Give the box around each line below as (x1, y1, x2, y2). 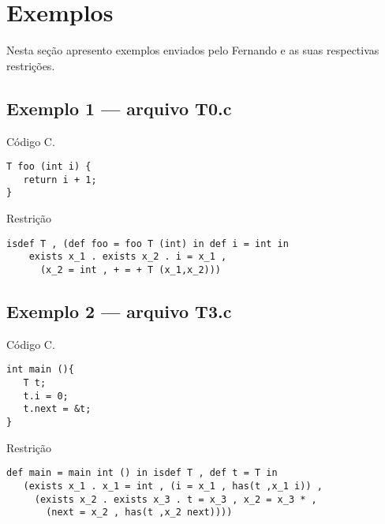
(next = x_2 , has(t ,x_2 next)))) (46, 507, 233, 518)
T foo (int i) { (6, 161, 92, 173)
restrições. (6, 57, 55, 73)
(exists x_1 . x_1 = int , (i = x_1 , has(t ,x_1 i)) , (23, 480, 323, 492)
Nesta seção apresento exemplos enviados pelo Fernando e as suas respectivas (6, 42, 379, 58)
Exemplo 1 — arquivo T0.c (6, 95, 232, 120)
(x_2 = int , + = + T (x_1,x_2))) (39, 264, 222, 275)
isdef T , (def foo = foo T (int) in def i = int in (6, 238, 289, 249)
